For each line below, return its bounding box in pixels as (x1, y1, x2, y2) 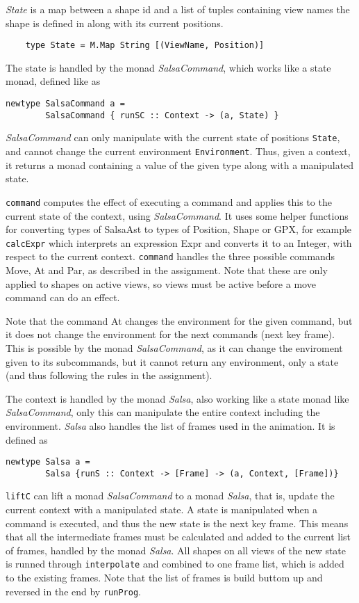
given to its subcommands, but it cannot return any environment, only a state (6, 354, 339, 369)
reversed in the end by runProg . (6, 584, 141, 598)
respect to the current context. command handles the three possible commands (6, 249, 335, 264)
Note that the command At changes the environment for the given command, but (6, 313, 353, 328)
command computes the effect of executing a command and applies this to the (6, 194, 332, 209)
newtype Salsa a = (6, 457, 90, 467)
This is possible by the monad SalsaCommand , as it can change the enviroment (6, 340, 343, 355)
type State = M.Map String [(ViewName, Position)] (25, 40, 265, 51)
